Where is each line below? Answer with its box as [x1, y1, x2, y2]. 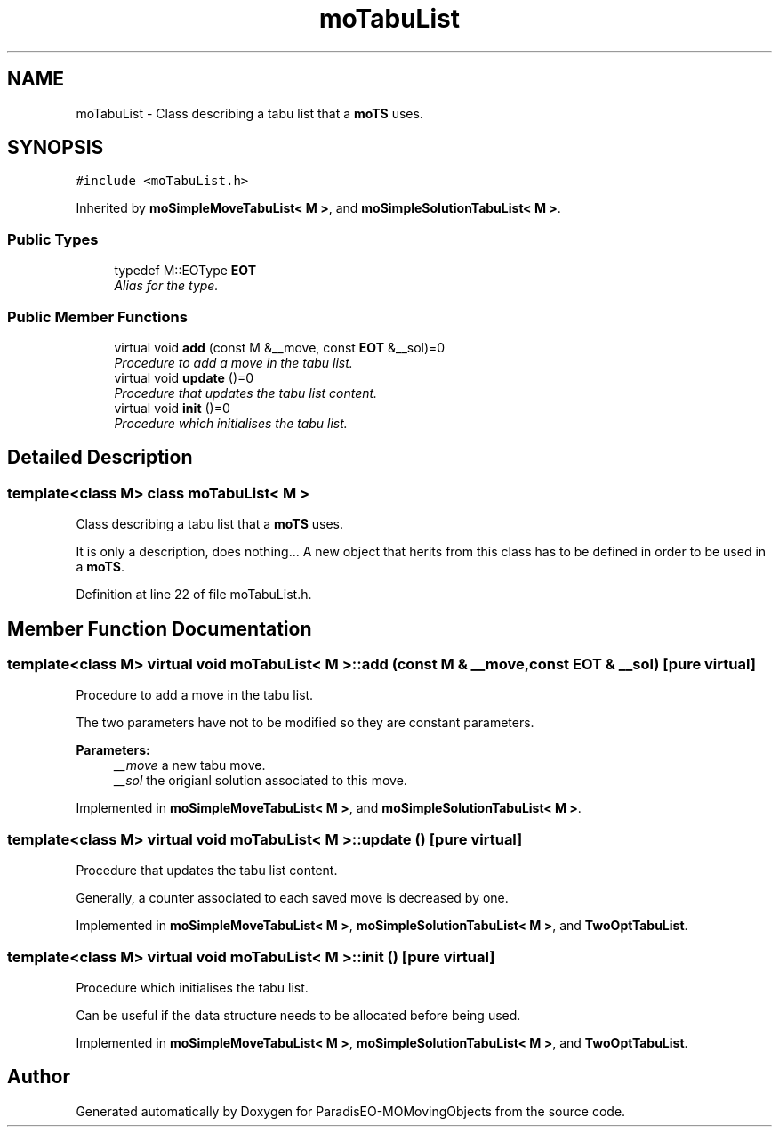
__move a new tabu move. [114, 757, 266, 774]
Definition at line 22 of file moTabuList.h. [76, 587, 312, 603]
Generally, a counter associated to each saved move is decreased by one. [76, 890, 509, 906]
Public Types [7, 230, 99, 248]
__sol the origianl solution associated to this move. [114, 773, 407, 789]
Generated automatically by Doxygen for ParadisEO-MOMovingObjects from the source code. [76, 1103, 626, 1119]
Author [7, 1065, 70, 1089]
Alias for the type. [114, 278, 219, 294]
